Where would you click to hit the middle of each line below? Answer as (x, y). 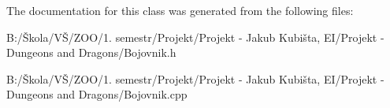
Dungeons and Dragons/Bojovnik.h (91, 52)
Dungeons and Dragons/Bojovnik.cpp (97, 94)
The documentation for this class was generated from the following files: (180, 10)
